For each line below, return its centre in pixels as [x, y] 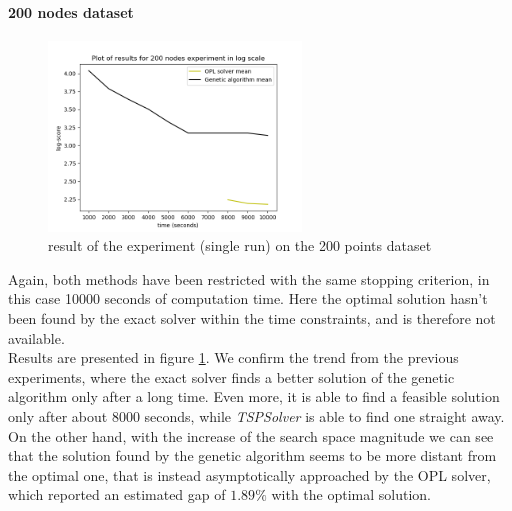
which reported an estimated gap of [117, 494]
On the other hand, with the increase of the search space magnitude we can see [251, 435]
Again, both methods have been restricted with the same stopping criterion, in [249, 278]
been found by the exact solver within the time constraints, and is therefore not [252, 317]
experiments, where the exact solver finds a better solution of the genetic [231, 376]
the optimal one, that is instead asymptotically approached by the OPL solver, [249, 474]
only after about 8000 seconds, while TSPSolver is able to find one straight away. [256, 415]
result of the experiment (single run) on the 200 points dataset [240, 245]
